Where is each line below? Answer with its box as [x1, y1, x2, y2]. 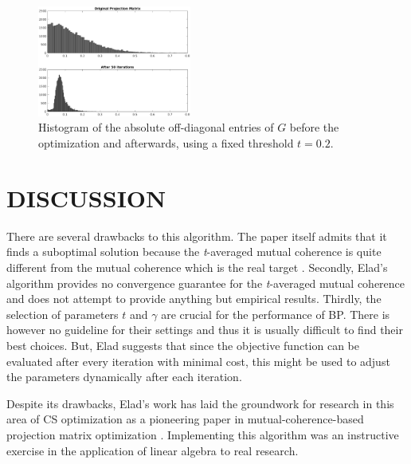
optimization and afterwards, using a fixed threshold [38, 135, 294, 151]
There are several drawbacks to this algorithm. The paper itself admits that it [6, 227, 387, 244]
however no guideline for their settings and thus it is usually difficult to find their [6, 321, 403, 338]
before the [289, 119, 339, 136]
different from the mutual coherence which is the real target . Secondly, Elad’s [6, 258, 388, 275]
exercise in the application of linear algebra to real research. [6, 442, 299, 458]
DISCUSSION [6, 181, 166, 214]
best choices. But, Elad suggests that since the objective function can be [6, 336, 359, 353]
